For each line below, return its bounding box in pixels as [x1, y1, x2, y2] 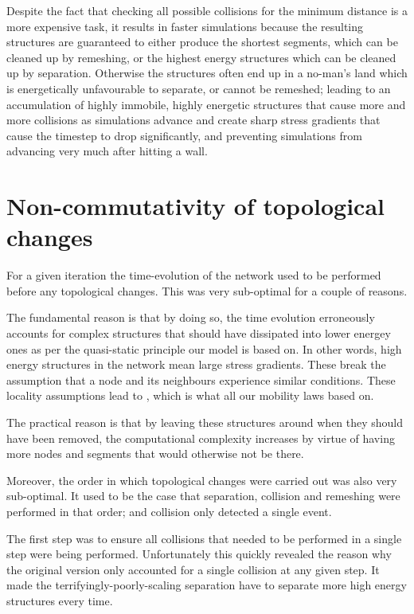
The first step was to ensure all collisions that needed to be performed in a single [6, 530, 402, 546]
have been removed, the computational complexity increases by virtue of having [6, 429, 395, 446]
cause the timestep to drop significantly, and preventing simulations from [6, 127, 362, 143]
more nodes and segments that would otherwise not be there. [6, 445, 304, 462]
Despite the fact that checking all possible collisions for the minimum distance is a [6, 2, 408, 18]
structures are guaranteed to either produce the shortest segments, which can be [6, 33, 398, 50]
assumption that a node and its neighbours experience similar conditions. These [6, 371, 396, 388]
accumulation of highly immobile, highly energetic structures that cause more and [6, 96, 406, 112]
